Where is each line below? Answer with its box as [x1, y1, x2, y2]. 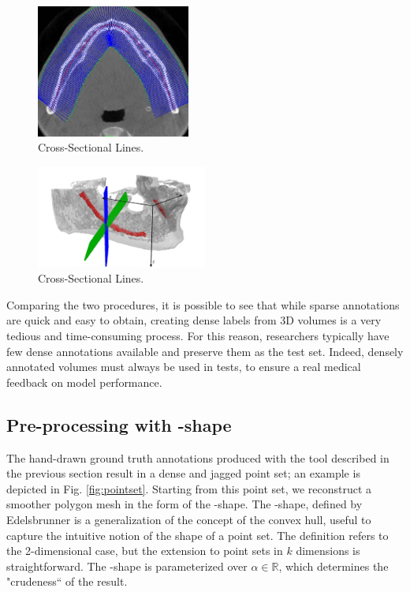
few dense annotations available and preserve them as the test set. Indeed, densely [6, 343, 404, 359]
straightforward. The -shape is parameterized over [6, 557, 248, 574]
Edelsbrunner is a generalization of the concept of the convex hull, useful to [6, 511, 371, 527]
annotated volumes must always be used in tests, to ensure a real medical [6, 358, 361, 375]
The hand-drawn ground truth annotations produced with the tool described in [6, 449, 389, 466]
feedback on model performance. [6, 373, 162, 390]
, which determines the [278, 557, 389, 574]
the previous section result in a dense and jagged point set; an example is [6, 465, 360, 481]
